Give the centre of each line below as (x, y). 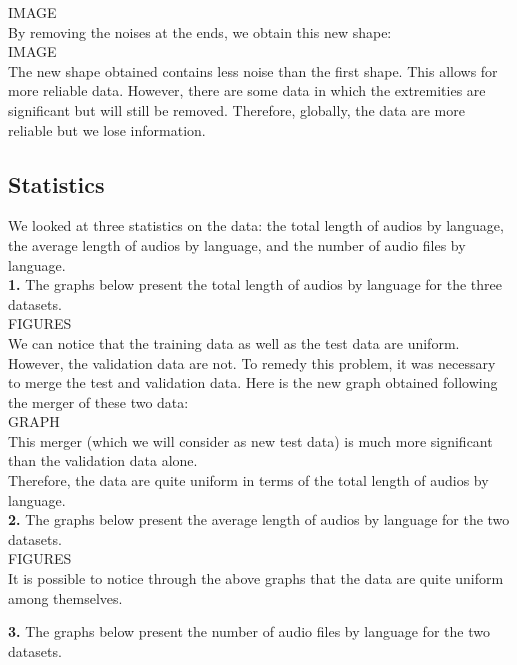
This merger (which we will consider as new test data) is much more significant (250, 440)
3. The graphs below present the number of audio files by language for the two (249, 631)
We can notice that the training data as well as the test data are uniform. (234, 342)
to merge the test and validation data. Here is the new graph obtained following (253, 382)
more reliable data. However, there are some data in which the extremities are (247, 90)
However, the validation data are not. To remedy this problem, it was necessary (252, 362)
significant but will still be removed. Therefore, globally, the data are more (236, 109)
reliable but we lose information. (107, 129)
